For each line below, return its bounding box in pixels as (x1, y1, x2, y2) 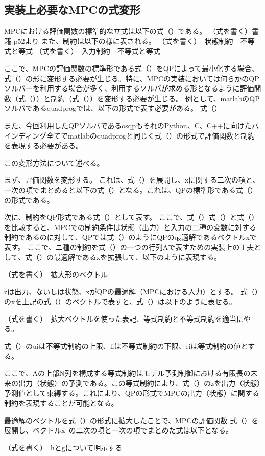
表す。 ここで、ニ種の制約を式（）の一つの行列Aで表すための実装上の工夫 (4, 241, 254, 252)
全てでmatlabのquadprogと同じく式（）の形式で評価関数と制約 (46, 130, 255, 141)
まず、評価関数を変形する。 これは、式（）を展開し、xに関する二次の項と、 (4, 174, 260, 185)
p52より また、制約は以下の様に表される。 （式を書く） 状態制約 (13, 35, 233, 46)
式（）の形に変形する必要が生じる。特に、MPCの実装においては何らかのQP (4, 73, 259, 83)
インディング (4, 130, 47, 141)
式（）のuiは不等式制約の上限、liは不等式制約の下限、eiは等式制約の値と (4, 340, 248, 351)
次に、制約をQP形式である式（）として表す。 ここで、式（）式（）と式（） (4, 212, 259, 222)
